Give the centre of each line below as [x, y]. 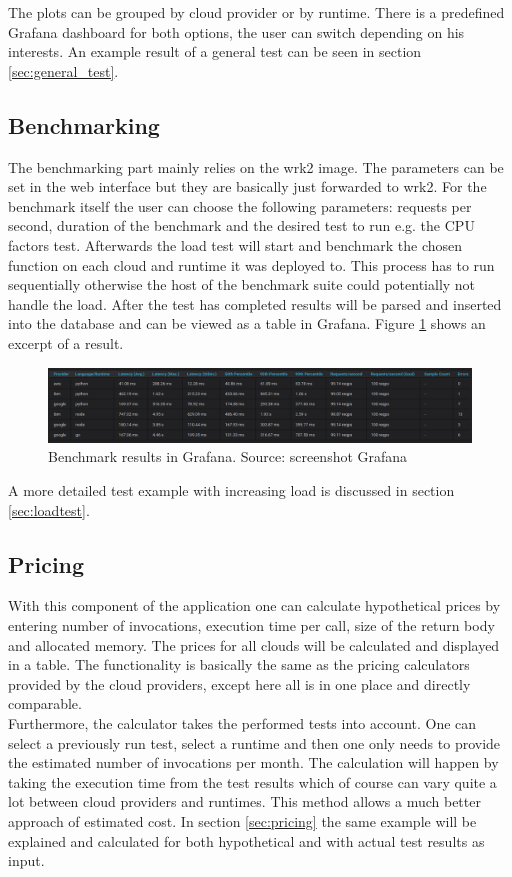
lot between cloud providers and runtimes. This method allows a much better [244, 801]
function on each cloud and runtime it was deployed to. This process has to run [251, 264]
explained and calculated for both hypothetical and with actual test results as [246, 840]
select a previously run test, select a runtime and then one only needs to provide [254, 742]
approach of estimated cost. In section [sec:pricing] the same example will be [242, 820]
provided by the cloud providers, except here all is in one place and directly [239, 683]
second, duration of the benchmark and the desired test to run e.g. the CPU [241, 225]
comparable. [45, 703]
